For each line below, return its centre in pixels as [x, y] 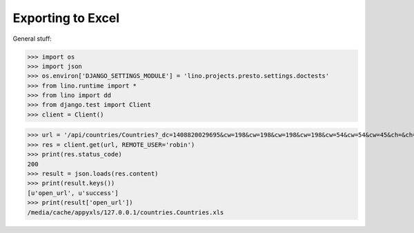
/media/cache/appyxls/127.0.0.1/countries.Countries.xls [126, 212]
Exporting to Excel [66, 18]
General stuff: [32, 39]
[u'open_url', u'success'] [73, 193]
